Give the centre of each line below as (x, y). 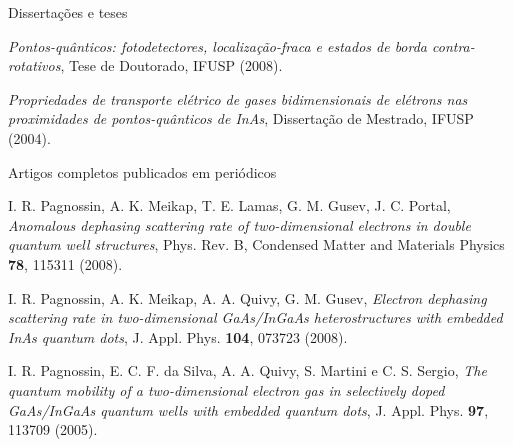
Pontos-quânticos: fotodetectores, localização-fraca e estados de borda (218, 45)
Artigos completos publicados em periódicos (142, 171)
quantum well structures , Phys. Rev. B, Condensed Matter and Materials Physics (256, 244)
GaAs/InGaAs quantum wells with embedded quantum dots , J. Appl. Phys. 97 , (248, 409)
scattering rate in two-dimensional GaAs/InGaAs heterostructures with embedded (255, 317)
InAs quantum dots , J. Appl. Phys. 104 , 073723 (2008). (178, 336)
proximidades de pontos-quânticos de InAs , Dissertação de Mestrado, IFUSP (241, 118)
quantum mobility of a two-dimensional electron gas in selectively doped (226, 389)
